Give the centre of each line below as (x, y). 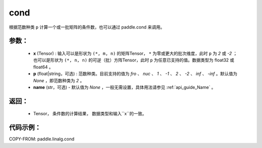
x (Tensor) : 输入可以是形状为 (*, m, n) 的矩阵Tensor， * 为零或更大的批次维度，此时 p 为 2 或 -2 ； (135, 53)
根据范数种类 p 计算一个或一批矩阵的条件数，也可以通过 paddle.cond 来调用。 (87, 27)
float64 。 (43, 67)
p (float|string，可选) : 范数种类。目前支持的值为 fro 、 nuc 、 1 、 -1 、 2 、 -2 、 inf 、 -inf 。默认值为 (135, 74)
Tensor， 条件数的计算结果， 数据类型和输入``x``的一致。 (90, 114)
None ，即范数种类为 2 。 (59, 80)
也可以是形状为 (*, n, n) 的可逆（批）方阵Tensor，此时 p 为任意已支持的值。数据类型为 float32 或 (134, 60)
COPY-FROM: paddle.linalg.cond (42, 139)
